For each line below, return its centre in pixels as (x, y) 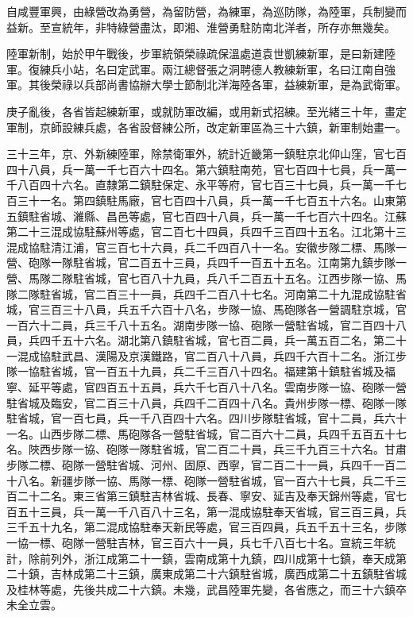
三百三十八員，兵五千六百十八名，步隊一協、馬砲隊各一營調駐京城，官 (223, 309)
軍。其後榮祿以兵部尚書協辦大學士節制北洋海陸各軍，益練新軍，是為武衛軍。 (206, 85)
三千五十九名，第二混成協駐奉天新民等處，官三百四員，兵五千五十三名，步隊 (206, 527)
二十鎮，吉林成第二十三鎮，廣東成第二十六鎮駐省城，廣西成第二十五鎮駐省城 (206, 574)
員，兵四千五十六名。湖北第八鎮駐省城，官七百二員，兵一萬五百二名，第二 (201, 340)
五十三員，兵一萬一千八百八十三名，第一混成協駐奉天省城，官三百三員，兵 (212, 511)
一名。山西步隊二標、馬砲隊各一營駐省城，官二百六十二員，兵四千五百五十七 (206, 433)
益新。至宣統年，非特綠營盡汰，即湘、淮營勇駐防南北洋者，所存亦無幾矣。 (201, 27)
